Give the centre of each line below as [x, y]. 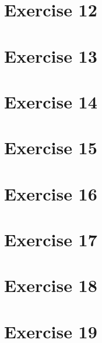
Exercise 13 [51, 55]
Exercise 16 [51, 193]
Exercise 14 [51, 101]
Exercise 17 [51, 240]
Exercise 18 [51, 285]
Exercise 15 [51, 147]
